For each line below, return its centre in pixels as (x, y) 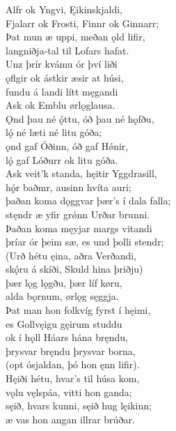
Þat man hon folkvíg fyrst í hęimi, (78, 310)
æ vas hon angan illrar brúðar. (70, 419)
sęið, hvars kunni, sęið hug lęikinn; (79, 406)
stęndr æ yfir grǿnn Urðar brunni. (78, 214)
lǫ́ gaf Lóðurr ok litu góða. (62, 159)
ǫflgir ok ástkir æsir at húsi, (65, 77)
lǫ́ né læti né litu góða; (54, 132)
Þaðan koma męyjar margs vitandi (79, 228)
